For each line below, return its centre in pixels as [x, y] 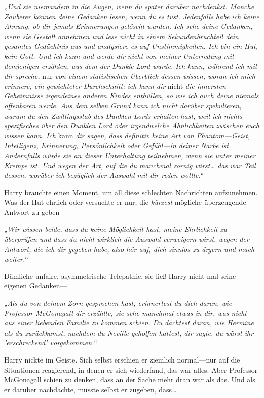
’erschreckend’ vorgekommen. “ [51, 342]
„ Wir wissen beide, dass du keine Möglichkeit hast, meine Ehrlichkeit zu [116, 229]
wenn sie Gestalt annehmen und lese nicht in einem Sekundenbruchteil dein [121, 36]
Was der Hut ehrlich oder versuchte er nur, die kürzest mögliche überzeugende [125, 202]
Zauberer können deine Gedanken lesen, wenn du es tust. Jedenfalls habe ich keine [132, 16]
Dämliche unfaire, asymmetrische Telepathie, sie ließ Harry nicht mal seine [120, 276]
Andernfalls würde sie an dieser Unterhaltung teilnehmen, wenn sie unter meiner [130, 155]
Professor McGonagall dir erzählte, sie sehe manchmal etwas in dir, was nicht [125, 313]
